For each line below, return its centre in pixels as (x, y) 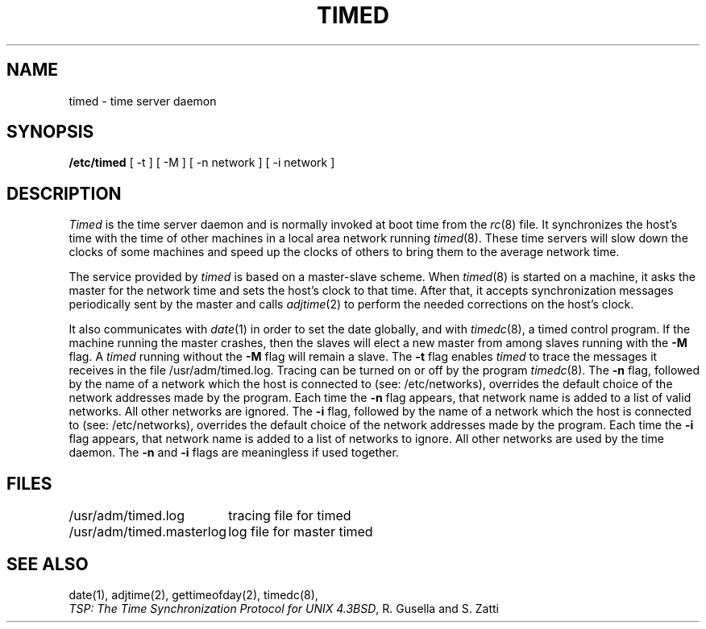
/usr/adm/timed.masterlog (148, 532)
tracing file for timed (290, 516)
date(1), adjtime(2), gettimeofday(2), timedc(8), (193, 594)
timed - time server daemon (143, 101)
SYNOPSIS (50, 132)
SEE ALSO (48, 564)
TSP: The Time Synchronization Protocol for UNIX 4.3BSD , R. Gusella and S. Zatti (284, 608)
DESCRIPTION (64, 193)
